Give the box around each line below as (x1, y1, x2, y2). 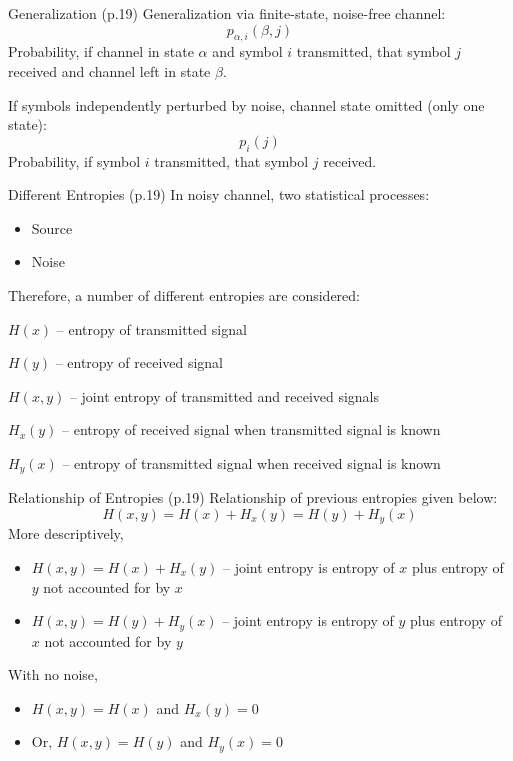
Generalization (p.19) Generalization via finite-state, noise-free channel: (8, 3, 446, 23)
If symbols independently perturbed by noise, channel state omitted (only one (8, 94, 485, 115)
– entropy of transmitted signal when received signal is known (62, 452, 441, 473)
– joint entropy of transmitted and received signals (69, 385, 380, 406)
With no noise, (8, 664, 98, 685)
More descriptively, (8, 523, 124, 544)
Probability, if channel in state (8, 41, 194, 62)
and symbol (212, 41, 283, 62)
